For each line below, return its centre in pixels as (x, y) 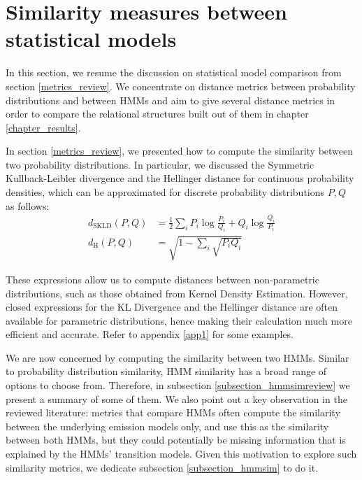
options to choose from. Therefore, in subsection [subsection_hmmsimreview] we (178, 385)
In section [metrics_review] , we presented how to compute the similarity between (180, 151)
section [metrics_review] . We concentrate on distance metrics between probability (181, 86)
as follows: (28, 205)
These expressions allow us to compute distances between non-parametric (162, 279)
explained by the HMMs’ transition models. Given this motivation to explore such (181, 454)
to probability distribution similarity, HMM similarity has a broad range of (166, 371)
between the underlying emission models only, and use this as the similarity (167, 426)
